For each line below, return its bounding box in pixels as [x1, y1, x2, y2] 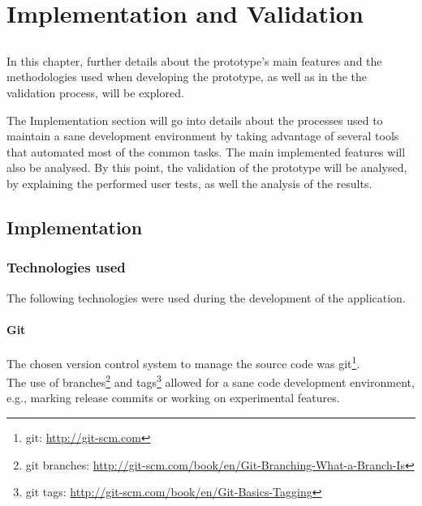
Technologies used [6, 257, 126, 277]
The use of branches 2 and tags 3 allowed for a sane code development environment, [6, 371, 415, 390]
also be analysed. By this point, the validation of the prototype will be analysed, [6, 159, 407, 176]
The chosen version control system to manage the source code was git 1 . [6, 352, 360, 371]
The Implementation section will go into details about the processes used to [6, 111, 383, 128]
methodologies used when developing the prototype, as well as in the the [6, 68, 368, 85]
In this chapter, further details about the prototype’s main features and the [6, 52, 382, 69]
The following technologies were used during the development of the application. [6, 289, 406, 306]
